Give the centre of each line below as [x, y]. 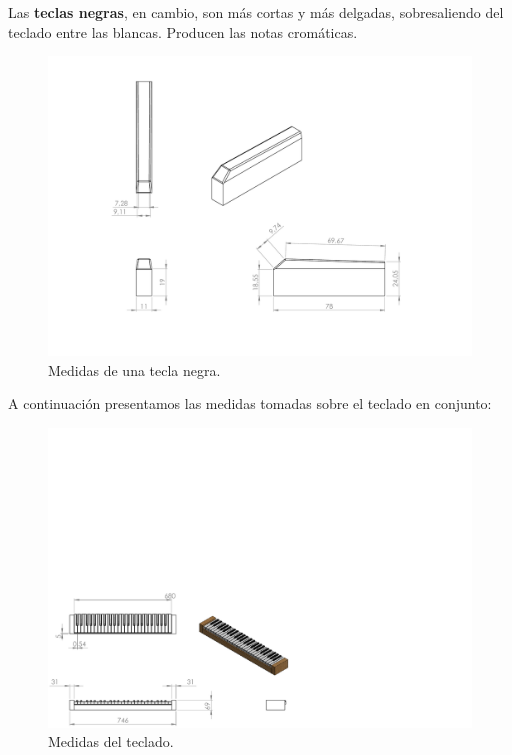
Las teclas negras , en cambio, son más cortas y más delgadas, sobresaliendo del [256, 12]
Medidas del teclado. [111, 741]
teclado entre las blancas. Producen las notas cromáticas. [183, 31]
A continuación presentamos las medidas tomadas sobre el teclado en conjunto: [250, 403]
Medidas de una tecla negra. [134, 369]
